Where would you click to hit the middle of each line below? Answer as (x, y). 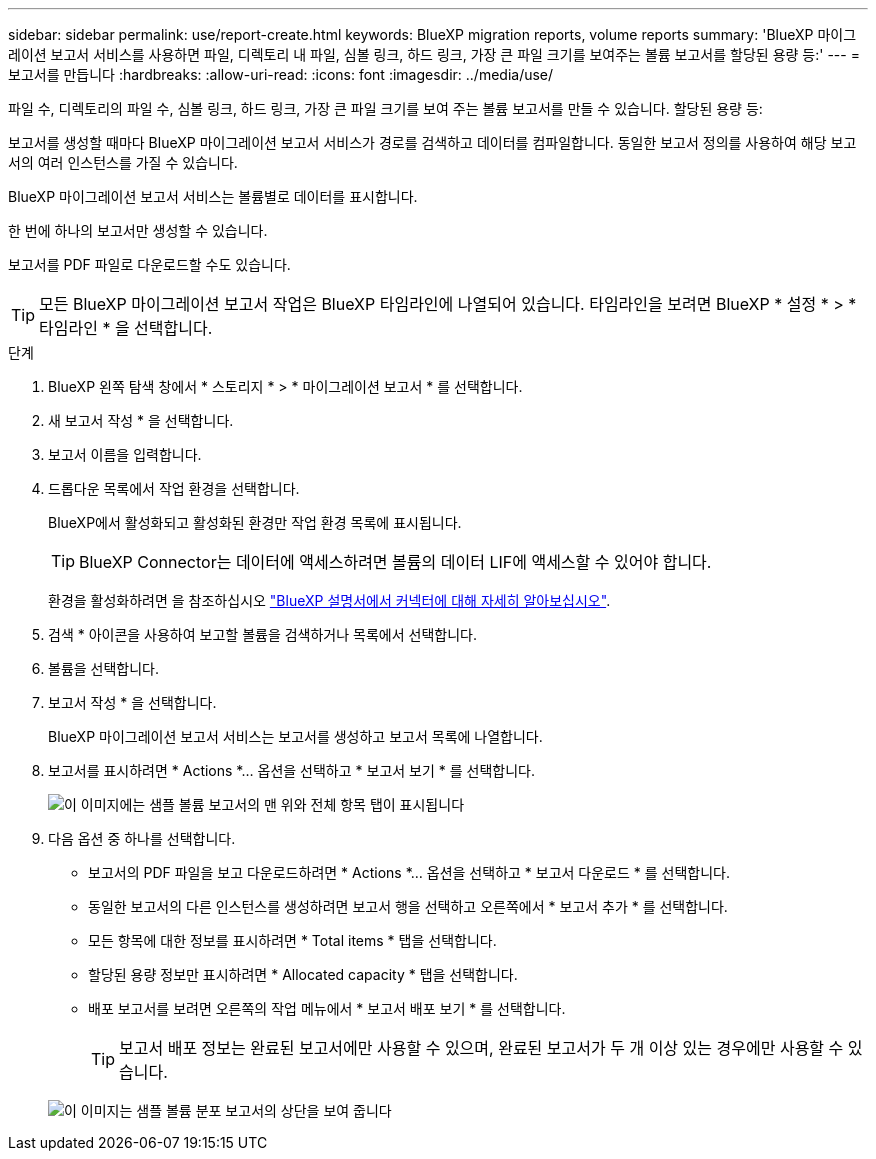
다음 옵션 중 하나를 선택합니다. (142, 838)
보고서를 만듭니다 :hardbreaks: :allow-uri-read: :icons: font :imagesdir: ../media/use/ (281, 74)
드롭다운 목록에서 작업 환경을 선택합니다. (174, 488)
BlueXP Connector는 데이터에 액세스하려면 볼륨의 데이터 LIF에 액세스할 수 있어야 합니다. (395, 562)
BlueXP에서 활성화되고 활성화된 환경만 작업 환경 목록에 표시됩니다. (255, 522)
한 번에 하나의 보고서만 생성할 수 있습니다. (138, 230)
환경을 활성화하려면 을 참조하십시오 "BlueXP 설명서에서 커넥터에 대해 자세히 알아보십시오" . (329, 600)
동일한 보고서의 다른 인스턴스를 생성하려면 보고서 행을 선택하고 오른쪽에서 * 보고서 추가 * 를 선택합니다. (408, 906)
